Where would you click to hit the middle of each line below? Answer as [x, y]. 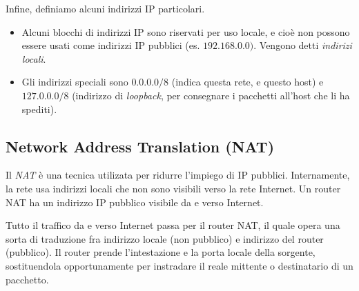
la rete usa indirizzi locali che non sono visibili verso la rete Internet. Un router [173, 188]
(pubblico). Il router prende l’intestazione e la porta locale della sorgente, [161, 252]
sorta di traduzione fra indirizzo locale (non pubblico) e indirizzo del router [165, 238]
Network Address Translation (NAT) [140, 146]
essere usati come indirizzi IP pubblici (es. [111, 45]
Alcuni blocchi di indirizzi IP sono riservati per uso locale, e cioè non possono [186, 31]
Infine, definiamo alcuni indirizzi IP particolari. [105, 8]
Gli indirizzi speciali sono [75, 82]
